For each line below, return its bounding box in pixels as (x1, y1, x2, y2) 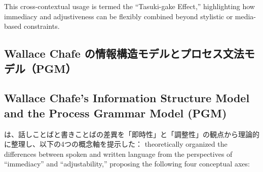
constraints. (23, 21, 60, 31)
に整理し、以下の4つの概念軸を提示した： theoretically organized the (4, 139, 228, 149)
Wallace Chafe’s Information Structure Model (4, 90, 250, 106)
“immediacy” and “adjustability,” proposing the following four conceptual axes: (4, 158, 250, 169)
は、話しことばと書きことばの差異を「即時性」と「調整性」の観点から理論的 (4, 128, 259, 139)
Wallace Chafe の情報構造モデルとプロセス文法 (4, 46, 244, 61)
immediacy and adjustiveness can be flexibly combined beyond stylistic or (4, 11, 233, 21)
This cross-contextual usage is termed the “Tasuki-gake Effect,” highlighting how (4, 1, 255, 11)
